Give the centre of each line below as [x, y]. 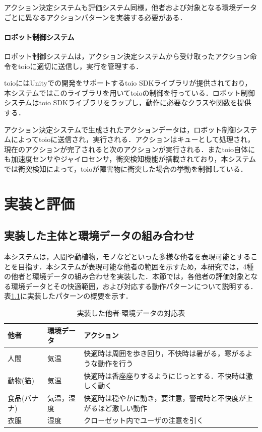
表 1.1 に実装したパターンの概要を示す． [68, 296]
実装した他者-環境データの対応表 [131, 313]
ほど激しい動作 [123, 408]
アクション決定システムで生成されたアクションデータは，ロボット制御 [120, 129]
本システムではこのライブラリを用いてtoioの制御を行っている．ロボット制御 [129, 92]
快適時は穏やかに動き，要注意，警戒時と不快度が [165, 398]
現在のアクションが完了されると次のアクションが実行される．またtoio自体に [129, 149]
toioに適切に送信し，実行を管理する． [80, 66]
